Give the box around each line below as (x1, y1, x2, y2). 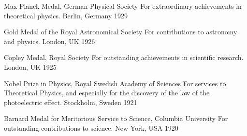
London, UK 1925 (4, 61, 57, 72)
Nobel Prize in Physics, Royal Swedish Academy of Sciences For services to (4, 78, 226, 88)
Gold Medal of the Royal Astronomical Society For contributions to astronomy (4, 27, 237, 37)
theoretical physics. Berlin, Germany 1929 (4, 10, 128, 20)
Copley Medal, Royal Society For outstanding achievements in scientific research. (4, 52, 244, 62)
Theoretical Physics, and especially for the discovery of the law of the (4, 88, 210, 98)
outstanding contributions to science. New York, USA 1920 (4, 122, 178, 133)
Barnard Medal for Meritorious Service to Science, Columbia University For (4, 113, 228, 123)
